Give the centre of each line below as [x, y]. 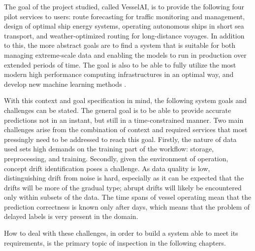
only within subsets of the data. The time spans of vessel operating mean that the [128, 197]
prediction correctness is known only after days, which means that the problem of [127, 206]
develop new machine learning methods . [65, 84]
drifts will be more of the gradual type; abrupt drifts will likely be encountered [123, 187]
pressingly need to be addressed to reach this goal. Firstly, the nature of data [120, 139]
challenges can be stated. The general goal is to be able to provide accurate [118, 110]
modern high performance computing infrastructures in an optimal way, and [119, 74]
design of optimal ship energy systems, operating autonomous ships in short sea [124, 26]
